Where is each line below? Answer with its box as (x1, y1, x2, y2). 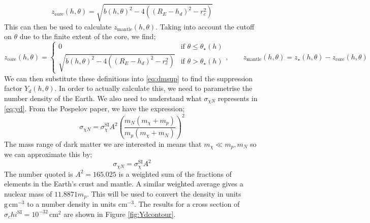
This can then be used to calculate (4, 21, 112, 31)
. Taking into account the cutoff (156, 21, 255, 31)
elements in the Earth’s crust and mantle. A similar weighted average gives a (4, 178, 243, 189)
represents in (218, 93, 258, 104)
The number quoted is (4, 168, 73, 179)
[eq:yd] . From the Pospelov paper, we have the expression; (4, 103, 185, 114)
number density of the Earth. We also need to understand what (4, 93, 202, 104)
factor (4, 83, 22, 93)
